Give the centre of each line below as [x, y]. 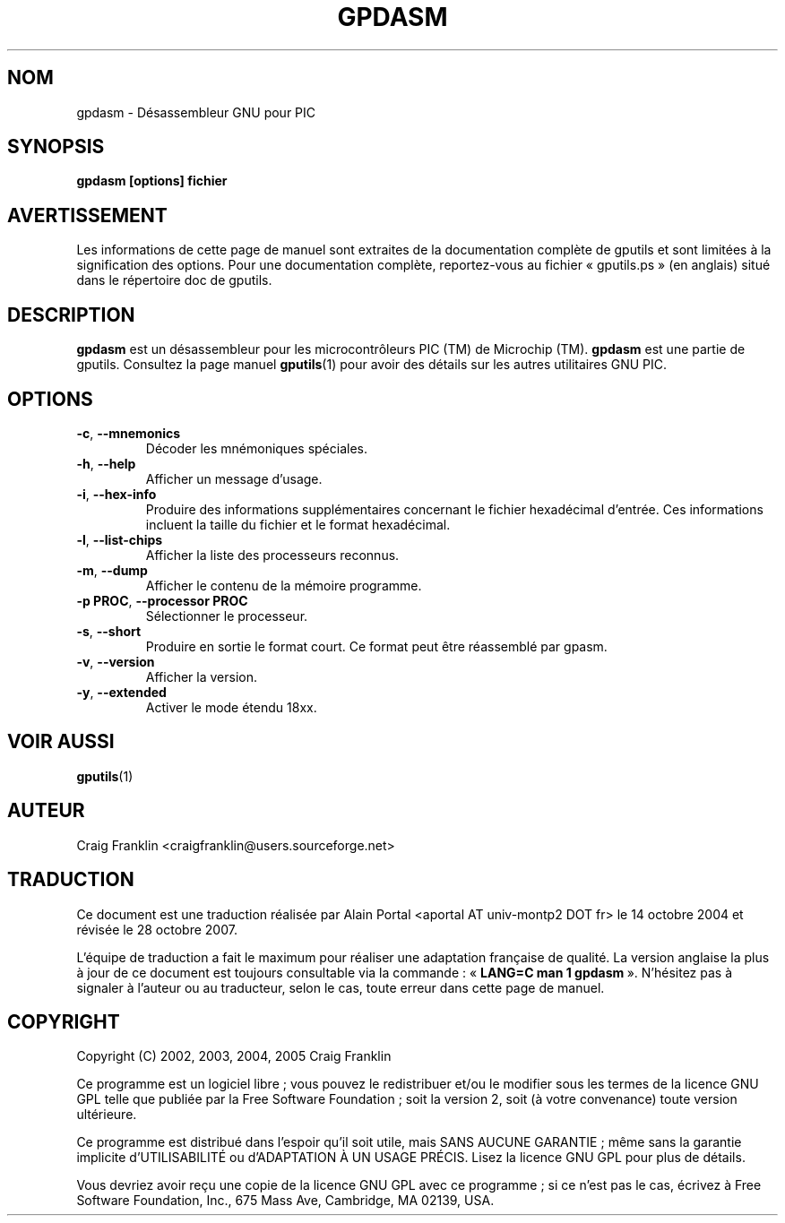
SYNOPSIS [56, 147]
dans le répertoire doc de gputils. [174, 280]
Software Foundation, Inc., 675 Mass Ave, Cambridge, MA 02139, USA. [285, 1201]
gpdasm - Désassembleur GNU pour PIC [196, 112]
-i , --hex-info [116, 494]
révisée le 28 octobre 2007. [157, 929]
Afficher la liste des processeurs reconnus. [272, 555]
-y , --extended [121, 692]
